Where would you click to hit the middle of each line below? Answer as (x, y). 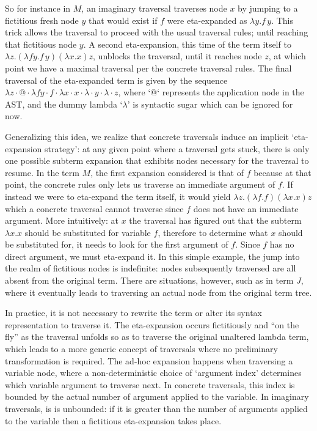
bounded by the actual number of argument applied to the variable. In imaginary (157, 396)
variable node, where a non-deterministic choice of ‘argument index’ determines (153, 373)
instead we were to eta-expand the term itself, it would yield (118, 196)
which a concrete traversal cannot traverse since (94, 208)
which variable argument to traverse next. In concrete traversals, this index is (150, 384)
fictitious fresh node (42, 20)
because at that (282, 172)
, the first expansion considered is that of (167, 172)
